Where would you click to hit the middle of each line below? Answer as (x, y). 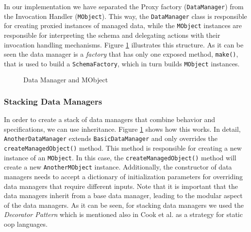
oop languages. (26, 224)
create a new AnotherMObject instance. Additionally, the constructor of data (118, 167)
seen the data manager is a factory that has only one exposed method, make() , (121, 54)
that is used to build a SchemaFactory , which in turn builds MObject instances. (122, 63)
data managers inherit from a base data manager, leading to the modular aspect (123, 195)
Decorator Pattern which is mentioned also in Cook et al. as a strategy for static (123, 214)
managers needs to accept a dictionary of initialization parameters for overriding (124, 177)
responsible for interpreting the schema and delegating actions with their (112, 35)
